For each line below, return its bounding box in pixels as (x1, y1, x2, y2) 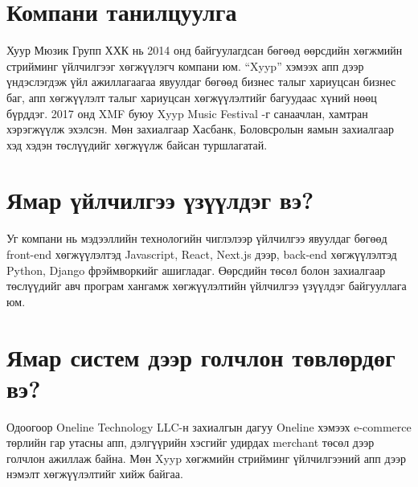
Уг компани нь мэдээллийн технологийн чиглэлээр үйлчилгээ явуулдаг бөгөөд (6, 230, 387, 247)
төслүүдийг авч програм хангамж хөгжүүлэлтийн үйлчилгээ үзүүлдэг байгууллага (6, 277, 407, 294)
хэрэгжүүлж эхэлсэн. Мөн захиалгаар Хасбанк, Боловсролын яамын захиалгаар (6, 121, 395, 137)
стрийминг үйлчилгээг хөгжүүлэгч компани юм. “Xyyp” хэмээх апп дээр (6, 57, 364, 74)
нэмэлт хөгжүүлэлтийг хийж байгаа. (6, 465, 183, 482)
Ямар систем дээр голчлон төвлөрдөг (6, 340, 395, 373)
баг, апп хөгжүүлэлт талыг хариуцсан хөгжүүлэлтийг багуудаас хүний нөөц (6, 88, 377, 105)
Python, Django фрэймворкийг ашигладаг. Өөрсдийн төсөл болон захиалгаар (6, 261, 386, 278)
